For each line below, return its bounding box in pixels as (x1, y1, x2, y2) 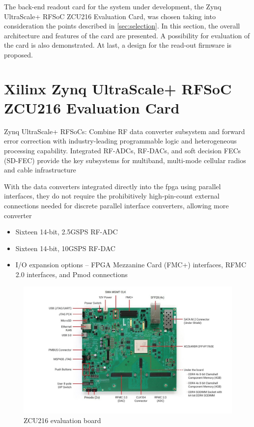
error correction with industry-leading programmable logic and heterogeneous (4, 136, 237, 146)
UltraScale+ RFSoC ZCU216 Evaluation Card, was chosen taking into (4, 11, 216, 21)
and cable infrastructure (4, 165, 76, 175)
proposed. (4, 49, 33, 59)
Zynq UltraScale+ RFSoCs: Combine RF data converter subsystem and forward (4, 126, 245, 136)
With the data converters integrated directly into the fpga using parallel (4, 181, 221, 191)
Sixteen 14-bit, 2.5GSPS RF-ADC (15, 227, 118, 237)
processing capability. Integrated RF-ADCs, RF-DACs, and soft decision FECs (4, 145, 241, 156)
